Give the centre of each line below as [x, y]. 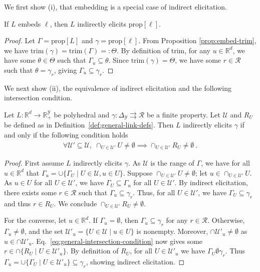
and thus [18, 203]
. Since [118, 60]
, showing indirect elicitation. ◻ [135, 262]
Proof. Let [20, 40]
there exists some [30, 192]
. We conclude [75, 203]
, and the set [44, 231]
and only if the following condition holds [66, 134]
